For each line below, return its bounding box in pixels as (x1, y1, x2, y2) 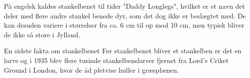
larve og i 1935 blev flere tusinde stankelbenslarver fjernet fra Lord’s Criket (4, 55, 229, 65)
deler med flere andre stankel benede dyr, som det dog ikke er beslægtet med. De (4, 10, 246, 20)
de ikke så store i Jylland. (4, 29, 80, 39)
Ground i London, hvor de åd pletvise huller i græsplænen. (4, 64, 179, 75)
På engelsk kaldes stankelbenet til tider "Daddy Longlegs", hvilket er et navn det (4, 1, 245, 11)
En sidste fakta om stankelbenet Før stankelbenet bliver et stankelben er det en (4, 46, 242, 56)
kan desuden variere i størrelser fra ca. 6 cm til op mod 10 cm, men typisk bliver (4, 20, 245, 30)
